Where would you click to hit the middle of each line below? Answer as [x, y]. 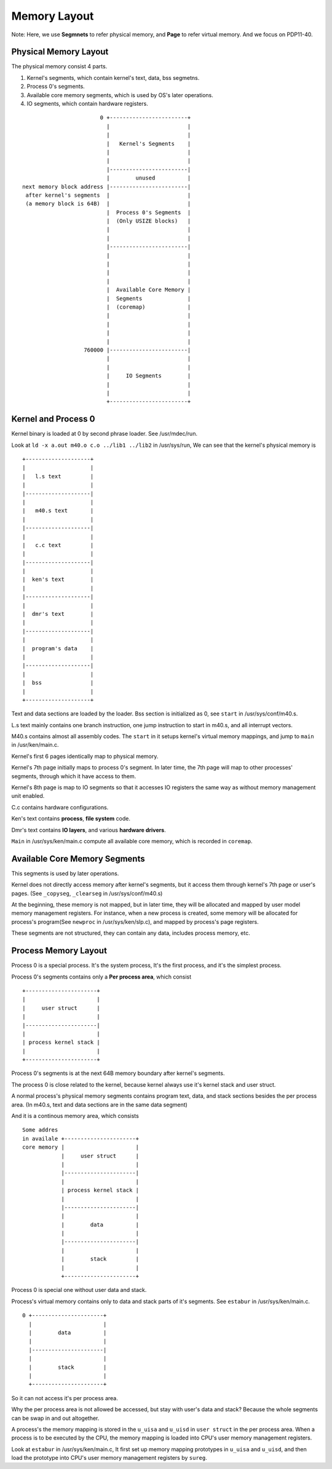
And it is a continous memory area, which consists [75, 1116]
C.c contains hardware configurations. [60, 807]
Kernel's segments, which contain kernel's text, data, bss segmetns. [113, 77]
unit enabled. [28, 796]
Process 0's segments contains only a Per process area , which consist [101, 977]
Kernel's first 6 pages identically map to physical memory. [85, 756]
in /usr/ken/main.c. [35, 745]
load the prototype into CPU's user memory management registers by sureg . [109, 1458]
